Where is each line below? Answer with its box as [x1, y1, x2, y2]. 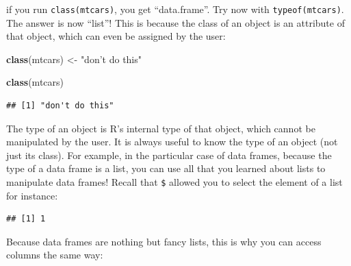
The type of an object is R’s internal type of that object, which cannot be [6, 121, 315, 135]
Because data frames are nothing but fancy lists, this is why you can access [6, 234, 322, 248]
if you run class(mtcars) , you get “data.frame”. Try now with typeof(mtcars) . [6, 2, 344, 16]
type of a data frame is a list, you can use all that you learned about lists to [6, 161, 326, 176]
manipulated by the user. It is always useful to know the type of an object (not [6, 134, 338, 149]
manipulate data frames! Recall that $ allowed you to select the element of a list [6, 175, 343, 189]
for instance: [6, 188, 58, 202]
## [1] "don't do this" [6, 101, 114, 111]
